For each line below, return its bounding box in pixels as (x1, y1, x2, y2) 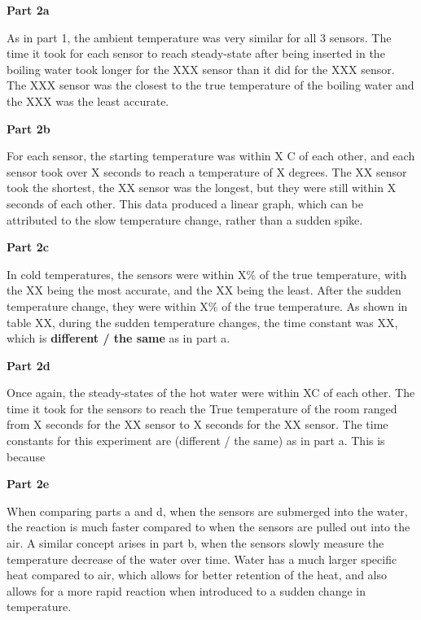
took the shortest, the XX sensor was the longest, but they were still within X (7, 179, 397, 196)
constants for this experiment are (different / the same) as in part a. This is (7, 432, 385, 449)
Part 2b (7, 120, 50, 137)
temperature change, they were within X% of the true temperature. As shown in (7, 297, 408, 314)
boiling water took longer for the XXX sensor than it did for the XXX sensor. (7, 60, 395, 77)
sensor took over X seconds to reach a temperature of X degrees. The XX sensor (7, 163, 407, 180)
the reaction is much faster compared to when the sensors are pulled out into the (7, 518, 410, 535)
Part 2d (7, 356, 50, 373)
